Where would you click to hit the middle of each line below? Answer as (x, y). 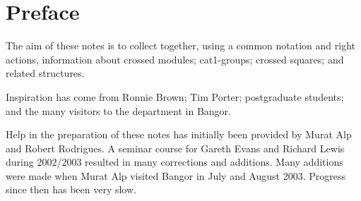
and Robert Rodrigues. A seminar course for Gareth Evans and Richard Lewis (175, 148)
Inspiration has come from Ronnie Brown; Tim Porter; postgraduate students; (175, 96)
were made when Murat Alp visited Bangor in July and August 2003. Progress (176, 175)
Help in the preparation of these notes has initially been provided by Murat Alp (179, 134)
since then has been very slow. (71, 189)
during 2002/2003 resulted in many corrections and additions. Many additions (174, 162)
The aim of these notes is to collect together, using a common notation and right (181, 45)
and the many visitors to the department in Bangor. (118, 110)
